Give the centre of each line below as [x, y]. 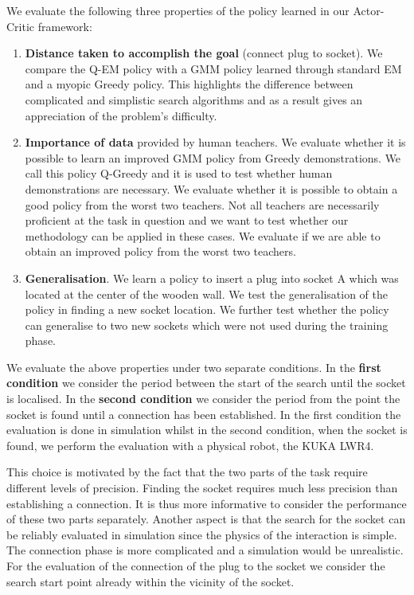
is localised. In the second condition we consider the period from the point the [203, 399]
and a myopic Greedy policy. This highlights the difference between [189, 84]
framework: [65, 26]
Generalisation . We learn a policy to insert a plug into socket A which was [212, 278]
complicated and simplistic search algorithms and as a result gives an [194, 99]
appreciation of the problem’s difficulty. [121, 115]
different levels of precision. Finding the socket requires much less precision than [202, 488]
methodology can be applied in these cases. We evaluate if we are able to [203, 235]
